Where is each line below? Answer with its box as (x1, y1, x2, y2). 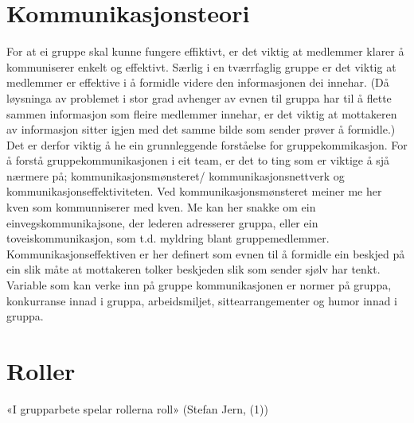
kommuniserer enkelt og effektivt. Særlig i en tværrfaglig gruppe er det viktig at (6, 58, 396, 75)
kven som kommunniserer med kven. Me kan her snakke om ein (6, 199, 316, 215)
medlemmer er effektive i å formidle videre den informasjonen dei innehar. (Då (6, 74, 389, 91)
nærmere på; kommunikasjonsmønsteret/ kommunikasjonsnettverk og (6, 167, 345, 184)
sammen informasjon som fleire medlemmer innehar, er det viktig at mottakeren (6, 105, 397, 122)
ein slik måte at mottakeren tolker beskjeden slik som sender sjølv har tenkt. (6, 261, 381, 277)
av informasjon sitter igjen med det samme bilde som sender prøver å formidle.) (6, 121, 396, 138)
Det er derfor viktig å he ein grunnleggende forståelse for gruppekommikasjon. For (6, 136, 408, 153)
